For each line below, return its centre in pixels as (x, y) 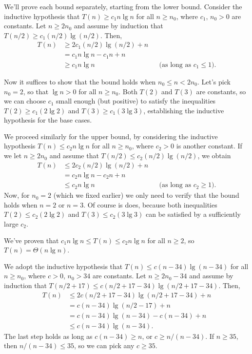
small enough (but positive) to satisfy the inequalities (136, 101)
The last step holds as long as (48, 336)
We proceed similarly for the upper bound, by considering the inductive (111, 136)
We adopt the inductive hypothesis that (63, 266)
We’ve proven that (31, 240)
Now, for (17, 195)
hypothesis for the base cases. (48, 120)
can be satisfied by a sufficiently (193, 214)
